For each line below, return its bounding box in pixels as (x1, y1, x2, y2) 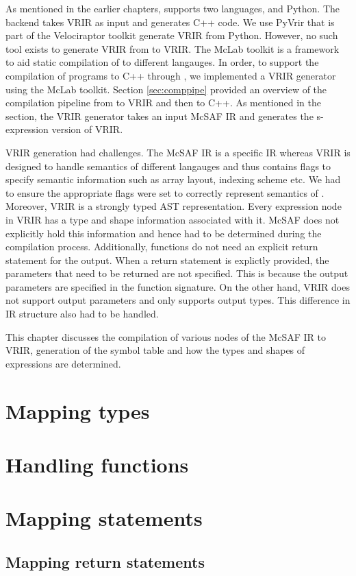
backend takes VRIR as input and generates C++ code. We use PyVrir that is (5, 14, 335, 29)
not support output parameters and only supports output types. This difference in (5, 293, 351, 307)
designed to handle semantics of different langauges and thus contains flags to (5, 158, 331, 173)
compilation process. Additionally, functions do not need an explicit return (5, 239, 318, 254)
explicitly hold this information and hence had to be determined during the (5, 226, 322, 240)
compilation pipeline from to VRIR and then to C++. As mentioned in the (5, 95, 321, 110)
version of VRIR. (51, 122, 123, 136)
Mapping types (5, 396, 150, 424)
